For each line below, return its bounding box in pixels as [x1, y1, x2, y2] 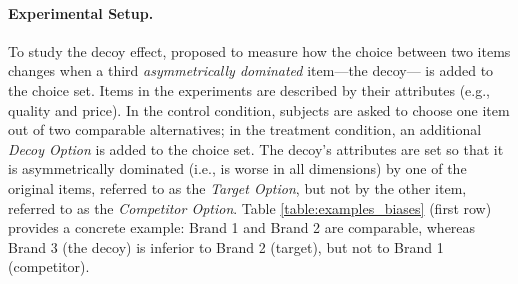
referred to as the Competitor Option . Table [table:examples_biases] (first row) [8, 197, 492, 218]
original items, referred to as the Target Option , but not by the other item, [8, 177, 467, 198]
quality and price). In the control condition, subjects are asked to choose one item [8, 99, 510, 120]
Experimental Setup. [8, 2, 154, 23]
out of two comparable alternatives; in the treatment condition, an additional [8, 119, 482, 140]
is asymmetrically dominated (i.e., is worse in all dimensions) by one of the [8, 158, 467, 179]
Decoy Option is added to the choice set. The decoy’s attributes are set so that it [8, 138, 504, 159]
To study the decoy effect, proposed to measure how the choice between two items [8, 40, 511, 61]
